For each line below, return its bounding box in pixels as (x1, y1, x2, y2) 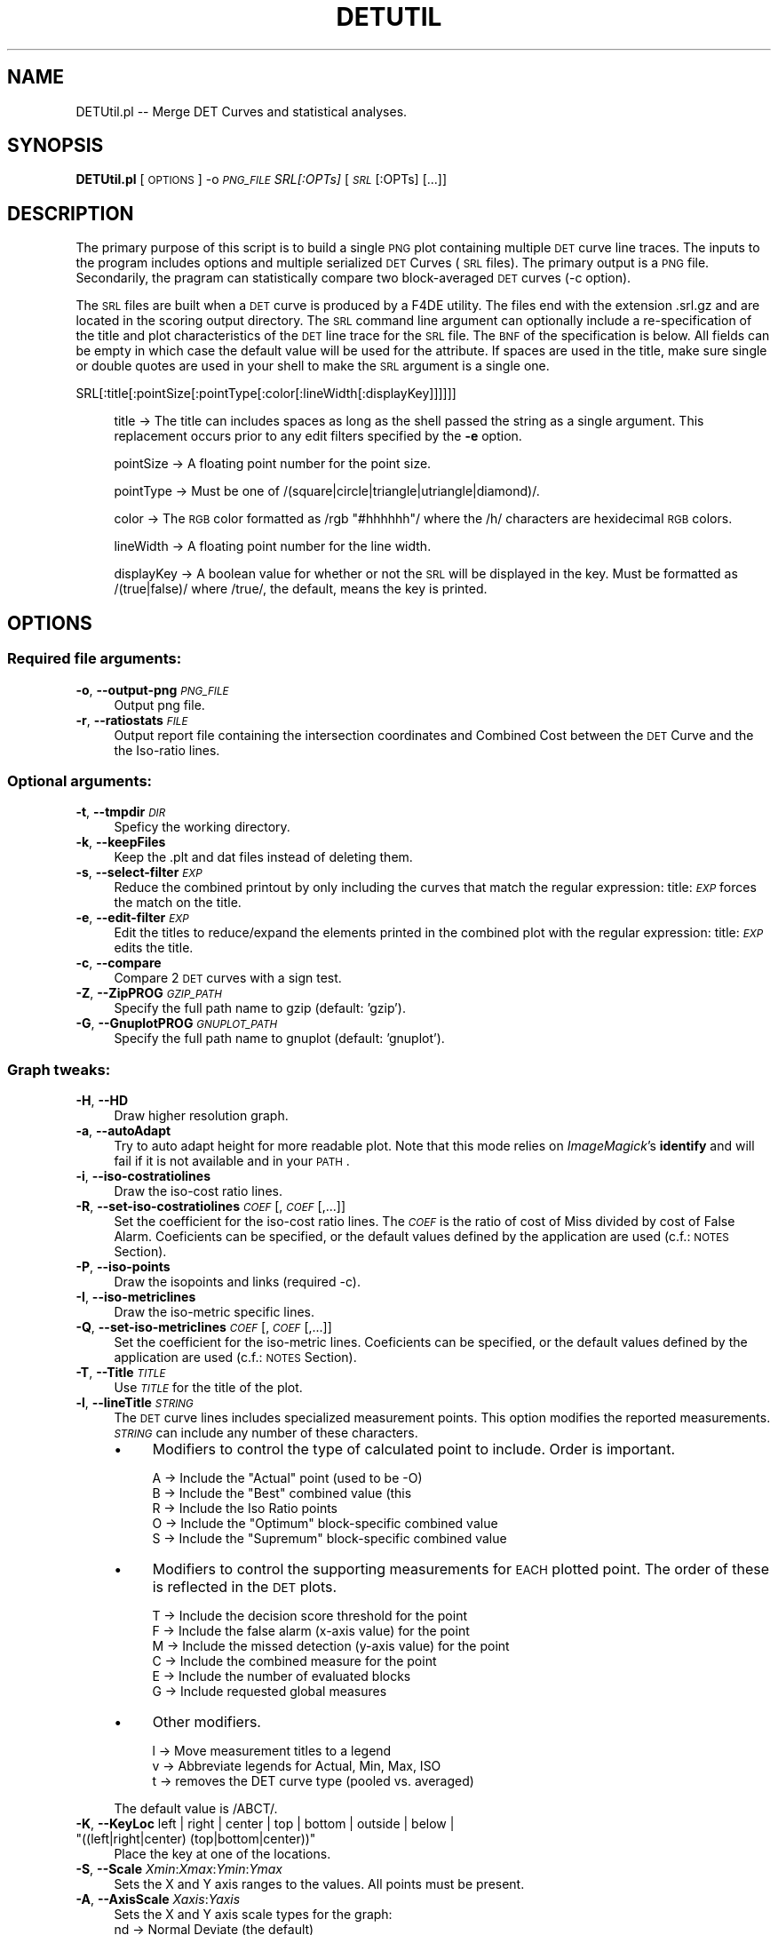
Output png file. (114, 697, 205, 713)
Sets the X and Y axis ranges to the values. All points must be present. (114, 1876, 525, 1891)
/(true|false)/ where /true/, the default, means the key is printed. (114, 581, 488, 597)
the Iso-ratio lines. (114, 742, 220, 758)
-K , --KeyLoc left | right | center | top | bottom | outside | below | (75, 1816, 455, 1831)
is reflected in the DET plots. (152, 1578, 337, 1596)
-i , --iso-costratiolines (75, 1168, 211, 1183)
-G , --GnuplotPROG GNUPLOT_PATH (75, 1015, 278, 1031)
